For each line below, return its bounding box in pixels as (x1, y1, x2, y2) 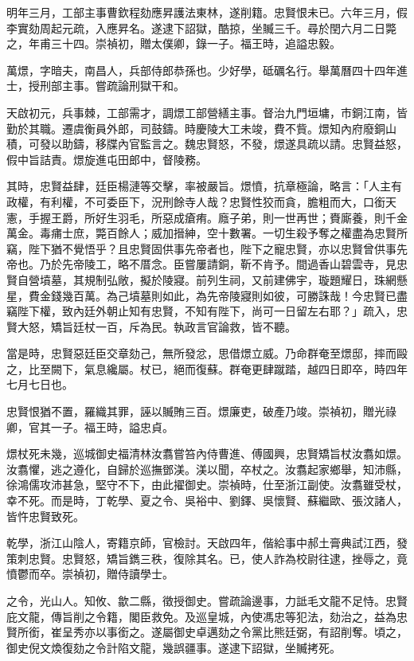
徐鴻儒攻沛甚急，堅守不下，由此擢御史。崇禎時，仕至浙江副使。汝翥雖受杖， (6, 476, 408, 493)
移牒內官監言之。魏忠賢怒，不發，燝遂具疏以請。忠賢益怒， (95, 135, 408, 152)
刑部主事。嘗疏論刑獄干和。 (39, 77, 185, 94)
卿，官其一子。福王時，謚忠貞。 (6, 418, 174, 435)
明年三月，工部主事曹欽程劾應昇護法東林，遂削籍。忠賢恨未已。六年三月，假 (6, 4, 408, 20)
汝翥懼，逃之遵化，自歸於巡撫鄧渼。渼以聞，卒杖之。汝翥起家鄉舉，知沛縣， (6, 460, 408, 477)
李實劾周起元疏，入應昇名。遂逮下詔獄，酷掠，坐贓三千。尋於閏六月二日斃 (6, 19, 396, 36)
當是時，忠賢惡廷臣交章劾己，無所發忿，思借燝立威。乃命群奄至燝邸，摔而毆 (6, 345, 408, 362)
